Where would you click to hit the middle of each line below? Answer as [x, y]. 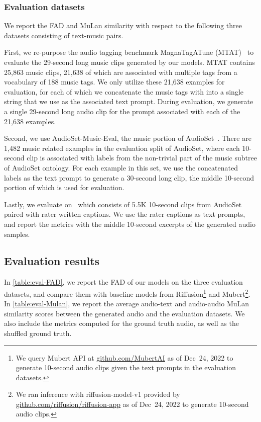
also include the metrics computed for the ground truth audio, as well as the [121, 323]
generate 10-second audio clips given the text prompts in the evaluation [126, 367]
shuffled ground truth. [38, 333]
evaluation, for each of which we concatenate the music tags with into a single [124, 91]
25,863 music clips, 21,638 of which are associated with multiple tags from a [121, 72]
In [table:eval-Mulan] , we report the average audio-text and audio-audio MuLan [127, 304]
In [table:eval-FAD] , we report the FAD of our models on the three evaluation [123, 282]
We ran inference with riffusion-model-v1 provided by [98, 394]
